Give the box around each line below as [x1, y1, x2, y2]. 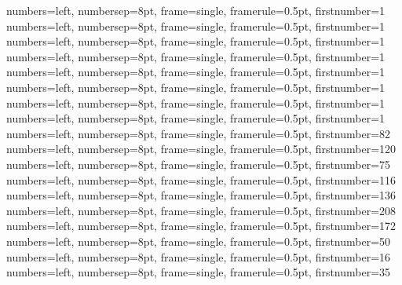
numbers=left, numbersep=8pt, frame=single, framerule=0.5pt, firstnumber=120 [6, 141, 397, 157]
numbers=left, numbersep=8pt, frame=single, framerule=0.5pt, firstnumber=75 [6, 155, 391, 172]
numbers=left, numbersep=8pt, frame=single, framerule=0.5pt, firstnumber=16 [6, 248, 391, 265]
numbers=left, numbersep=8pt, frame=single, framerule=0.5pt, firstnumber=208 [6, 202, 397, 218]
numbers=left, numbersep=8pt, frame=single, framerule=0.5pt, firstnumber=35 [6, 264, 391, 280]
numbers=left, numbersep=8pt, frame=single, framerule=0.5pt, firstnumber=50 [6, 232, 391, 249]
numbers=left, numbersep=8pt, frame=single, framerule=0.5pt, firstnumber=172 [6, 217, 397, 234]
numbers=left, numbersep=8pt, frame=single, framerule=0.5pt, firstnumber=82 [6, 125, 391, 141]
